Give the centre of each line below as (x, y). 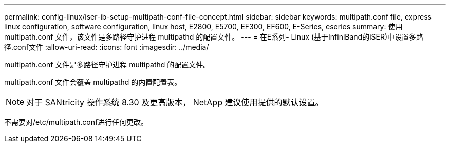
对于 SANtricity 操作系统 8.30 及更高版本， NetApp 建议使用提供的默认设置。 (175, 102)
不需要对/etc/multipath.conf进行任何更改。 (76, 122)
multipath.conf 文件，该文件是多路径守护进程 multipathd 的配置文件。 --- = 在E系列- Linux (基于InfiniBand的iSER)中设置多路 (214, 37)
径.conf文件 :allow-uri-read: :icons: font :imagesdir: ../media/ (107, 47)
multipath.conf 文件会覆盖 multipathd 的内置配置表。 (93, 82)
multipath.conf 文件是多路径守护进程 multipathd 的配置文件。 (107, 65)
